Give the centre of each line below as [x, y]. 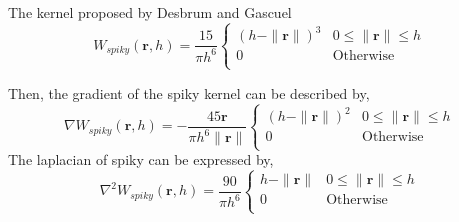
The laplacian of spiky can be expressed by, [141, 159]
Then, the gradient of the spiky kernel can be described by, [189, 92]
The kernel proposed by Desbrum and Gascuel [150, 12]
